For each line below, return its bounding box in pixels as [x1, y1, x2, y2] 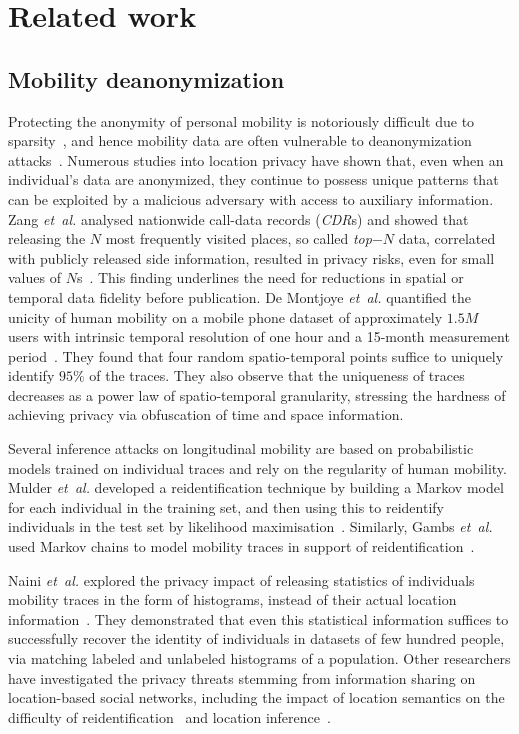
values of [8, 267, 61, 288]
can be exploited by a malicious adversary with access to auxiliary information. [8, 188, 494, 209]
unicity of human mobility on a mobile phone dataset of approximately [8, 306, 443, 327]
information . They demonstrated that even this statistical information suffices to [8, 608, 509, 629]
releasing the [8, 228, 86, 249]
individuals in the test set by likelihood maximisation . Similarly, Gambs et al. [8, 516, 493, 537]
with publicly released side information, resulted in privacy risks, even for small [8, 247, 495, 268]
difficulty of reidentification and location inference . [8, 706, 331, 727]
